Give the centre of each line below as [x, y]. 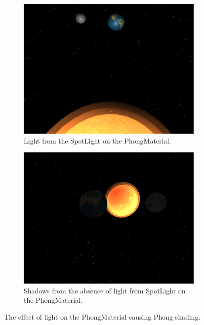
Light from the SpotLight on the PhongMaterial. [98, 140]
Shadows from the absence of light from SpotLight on [105, 290]
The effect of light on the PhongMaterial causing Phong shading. [102, 316]
